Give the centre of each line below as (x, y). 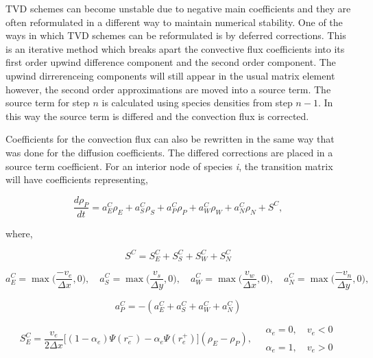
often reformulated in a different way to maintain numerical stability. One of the (174, 22)
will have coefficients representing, (77, 179)
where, (19, 233)
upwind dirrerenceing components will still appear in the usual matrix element (170, 75)
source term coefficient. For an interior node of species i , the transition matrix (169, 166)
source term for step (48, 103)
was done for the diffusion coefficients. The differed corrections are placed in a (169, 152)
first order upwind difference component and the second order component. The (171, 62)
